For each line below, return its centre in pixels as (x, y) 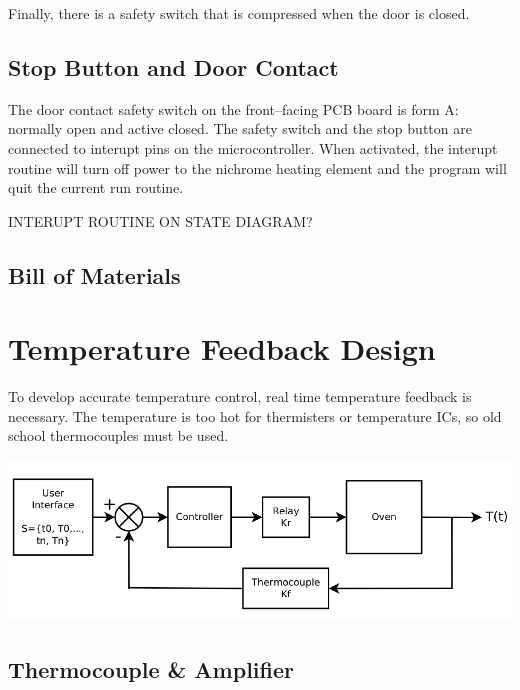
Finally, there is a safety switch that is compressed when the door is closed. (239, 13)
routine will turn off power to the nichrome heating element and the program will (257, 167)
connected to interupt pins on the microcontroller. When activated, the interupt (253, 147)
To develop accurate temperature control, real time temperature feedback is (240, 396)
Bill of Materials (94, 274)
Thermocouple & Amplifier (151, 669)
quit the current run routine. (96, 187)
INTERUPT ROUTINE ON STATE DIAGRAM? (160, 220)
